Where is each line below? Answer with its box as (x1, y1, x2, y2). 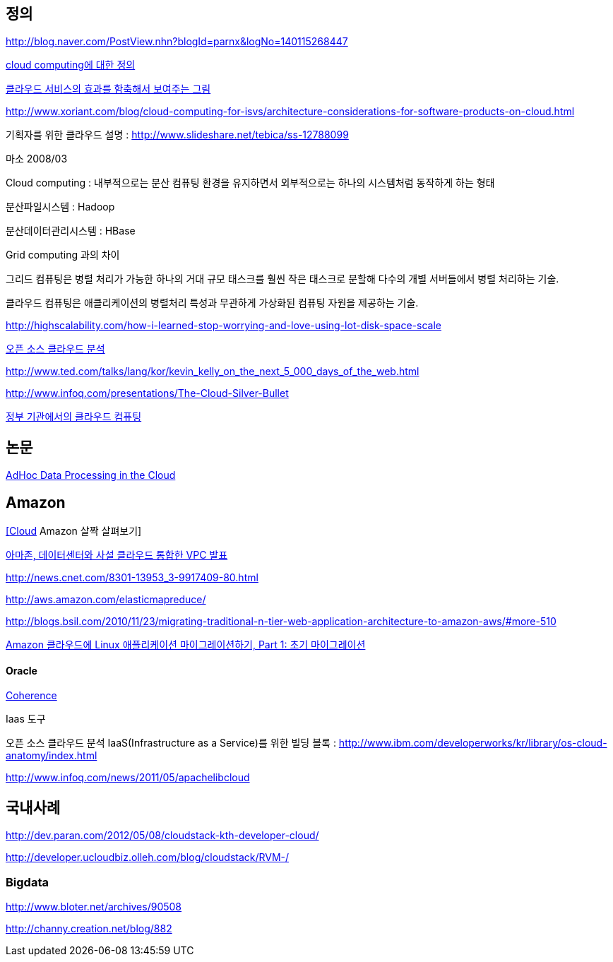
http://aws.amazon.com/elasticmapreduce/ (6, 593, 206, 606)
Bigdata (6, 874, 49, 889)
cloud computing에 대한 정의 (6, 59, 136, 71)
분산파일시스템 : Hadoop (6, 201, 115, 213)
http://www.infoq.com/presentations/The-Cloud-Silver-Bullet (6, 387, 289, 400)
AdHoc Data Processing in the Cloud (6, 469, 176, 482)
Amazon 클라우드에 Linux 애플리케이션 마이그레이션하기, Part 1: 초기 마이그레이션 (6, 639, 366, 651)
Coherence (6, 689, 57, 702)
